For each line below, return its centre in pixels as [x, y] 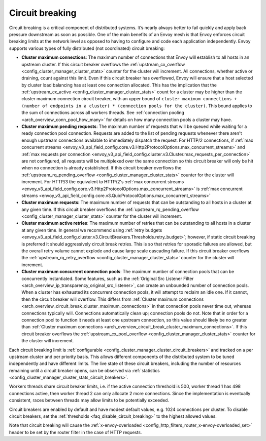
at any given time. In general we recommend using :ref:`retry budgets [92, 230]
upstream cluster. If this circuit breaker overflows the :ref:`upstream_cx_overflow [103, 64]
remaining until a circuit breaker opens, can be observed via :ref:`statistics [84, 370]
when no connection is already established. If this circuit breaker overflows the [101, 168]
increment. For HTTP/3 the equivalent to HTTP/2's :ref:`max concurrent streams [103, 182]
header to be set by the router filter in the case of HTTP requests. [76, 432]
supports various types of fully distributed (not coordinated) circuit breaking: [87, 48]
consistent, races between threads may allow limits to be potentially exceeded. [89, 401]
